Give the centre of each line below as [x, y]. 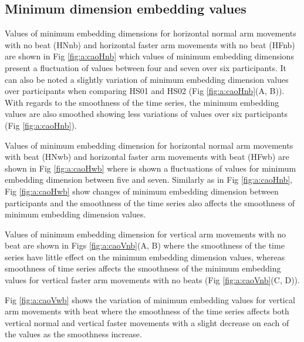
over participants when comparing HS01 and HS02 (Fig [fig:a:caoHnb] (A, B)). [145, 91]
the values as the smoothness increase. [73, 334]
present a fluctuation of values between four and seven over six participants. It [146, 67]
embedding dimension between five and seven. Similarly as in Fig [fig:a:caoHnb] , [149, 180]
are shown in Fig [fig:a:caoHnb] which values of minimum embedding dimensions [149, 56]
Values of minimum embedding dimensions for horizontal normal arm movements [151, 33]
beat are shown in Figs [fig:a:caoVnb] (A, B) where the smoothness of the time [145, 245]
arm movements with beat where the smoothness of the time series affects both [147, 311]
